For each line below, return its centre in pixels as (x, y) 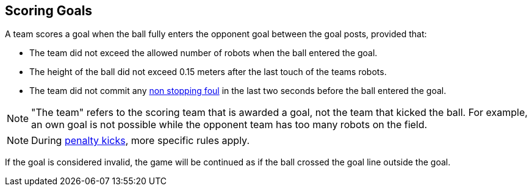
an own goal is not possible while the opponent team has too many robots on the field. (229, 125)
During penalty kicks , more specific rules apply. (141, 141)
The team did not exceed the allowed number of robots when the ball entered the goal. (203, 53)
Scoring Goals (49, 11)
